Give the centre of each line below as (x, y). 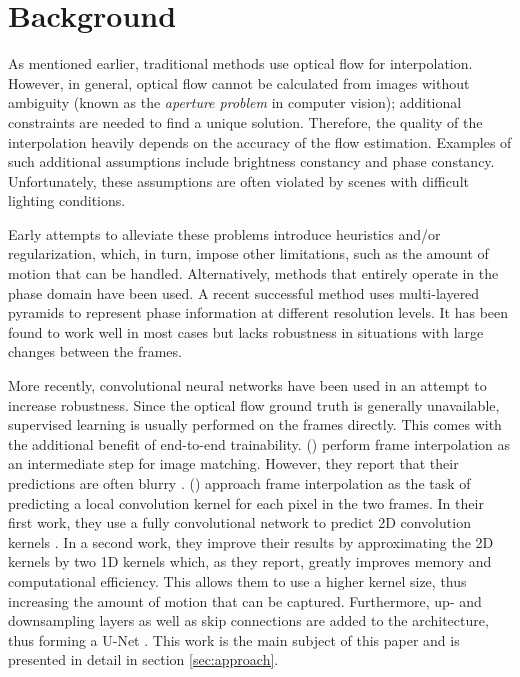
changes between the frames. (95, 351)
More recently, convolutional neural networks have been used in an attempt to (247, 385)
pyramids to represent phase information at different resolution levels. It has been (258, 312)
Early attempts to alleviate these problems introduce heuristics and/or (224, 233)
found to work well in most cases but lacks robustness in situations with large (246, 331)
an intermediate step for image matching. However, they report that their (233, 463)
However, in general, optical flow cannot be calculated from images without (239, 82)
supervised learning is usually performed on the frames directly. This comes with (255, 424)
